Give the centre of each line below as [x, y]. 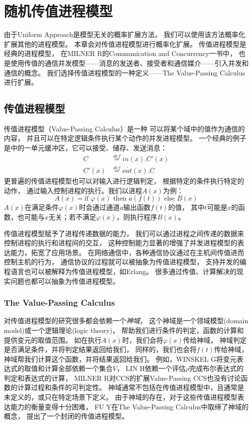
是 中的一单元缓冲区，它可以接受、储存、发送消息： [85, 148]
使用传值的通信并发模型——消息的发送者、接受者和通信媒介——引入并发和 [129, 63]
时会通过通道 [99, 207]
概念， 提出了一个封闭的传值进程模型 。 [66, 416]
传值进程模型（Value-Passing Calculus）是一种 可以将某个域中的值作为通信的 [125, 128]
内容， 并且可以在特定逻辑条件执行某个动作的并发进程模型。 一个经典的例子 [125, 138]
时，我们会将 [143, 340]
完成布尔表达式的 [216, 368]
